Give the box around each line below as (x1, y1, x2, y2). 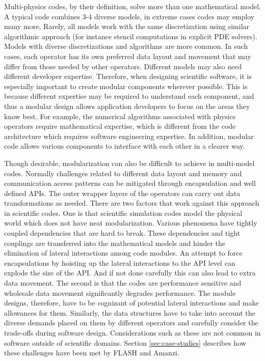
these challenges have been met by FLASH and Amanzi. (4, 347, 179, 358)
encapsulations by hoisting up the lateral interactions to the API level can (4, 257, 235, 268)
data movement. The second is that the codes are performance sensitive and (4, 277, 242, 288)
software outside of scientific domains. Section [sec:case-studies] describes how (4, 337, 246, 348)
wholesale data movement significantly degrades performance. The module (4, 287, 236, 298)
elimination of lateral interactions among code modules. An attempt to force (4, 247, 243, 258)
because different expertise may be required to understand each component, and (4, 91, 254, 101)
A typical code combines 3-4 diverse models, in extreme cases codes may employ (4, 11, 255, 21)
